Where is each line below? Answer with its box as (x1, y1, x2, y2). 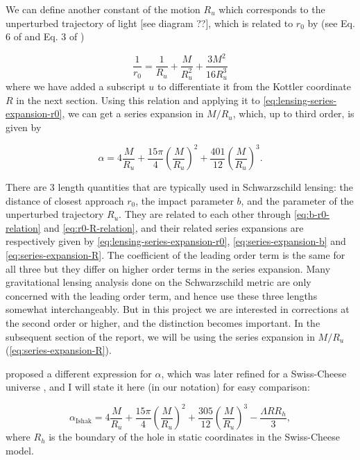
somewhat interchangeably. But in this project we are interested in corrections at (6, 302, 350, 316)
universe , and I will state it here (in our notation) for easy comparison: (6, 380, 310, 394)
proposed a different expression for (6, 366, 152, 380)
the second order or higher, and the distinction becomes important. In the (6, 315, 320, 330)
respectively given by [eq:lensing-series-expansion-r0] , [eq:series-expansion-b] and (6, 234, 346, 248)
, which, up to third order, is (232, 106, 354, 121)
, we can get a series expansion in (62, 106, 204, 121)
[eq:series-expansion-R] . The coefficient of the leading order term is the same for (6, 247, 345, 262)
